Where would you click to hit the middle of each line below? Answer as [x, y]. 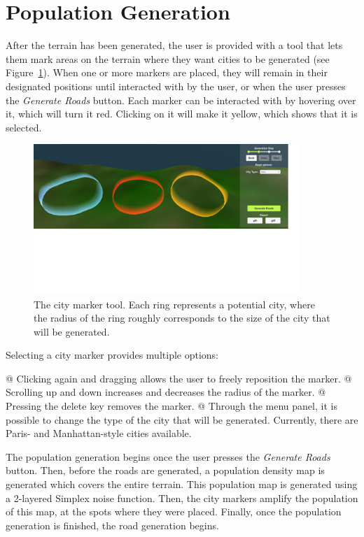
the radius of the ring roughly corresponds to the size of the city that [182, 318]
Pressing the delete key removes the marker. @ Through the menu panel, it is [171, 406]
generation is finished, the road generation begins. [112, 525]
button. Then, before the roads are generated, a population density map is [165, 470]
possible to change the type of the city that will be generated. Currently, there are [182, 419]
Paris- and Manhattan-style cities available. [99, 433]
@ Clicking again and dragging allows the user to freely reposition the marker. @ [179, 378]
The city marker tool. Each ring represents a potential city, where [174, 304]
